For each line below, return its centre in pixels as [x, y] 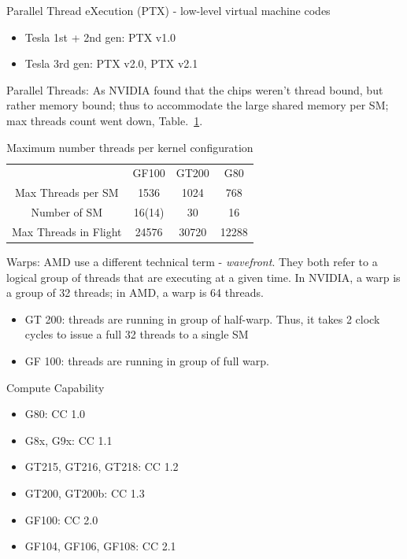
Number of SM [67, 212]
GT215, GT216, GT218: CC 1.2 [102, 466]
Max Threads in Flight [67, 231]
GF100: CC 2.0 [61, 519]
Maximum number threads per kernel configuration [130, 147]
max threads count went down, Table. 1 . [105, 120]
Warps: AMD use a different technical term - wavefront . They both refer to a [192, 262]
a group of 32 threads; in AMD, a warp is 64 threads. [135, 292]
